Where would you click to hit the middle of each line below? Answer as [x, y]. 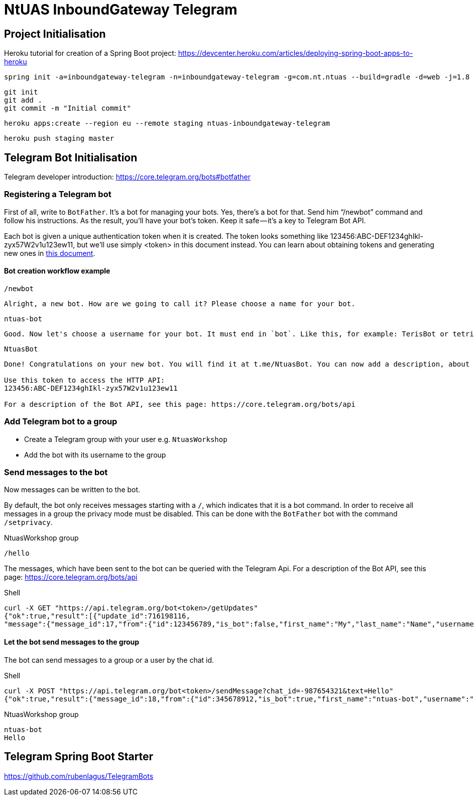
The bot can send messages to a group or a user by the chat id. [109, 660]
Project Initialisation [55, 34]
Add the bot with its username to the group [95, 455]
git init [21, 92]
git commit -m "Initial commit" [68, 108]
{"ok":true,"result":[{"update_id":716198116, [97, 616]
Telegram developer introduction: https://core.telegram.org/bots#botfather [128, 177]
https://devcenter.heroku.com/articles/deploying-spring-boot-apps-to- [295, 53]
